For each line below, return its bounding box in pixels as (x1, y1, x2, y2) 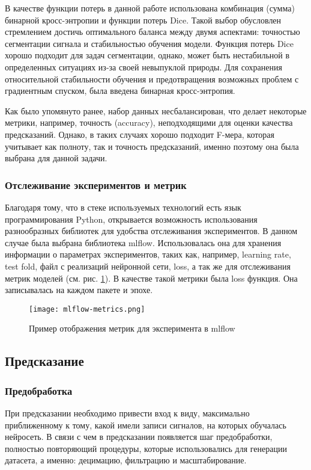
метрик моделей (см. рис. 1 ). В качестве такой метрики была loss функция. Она (5, 271, 298, 284)
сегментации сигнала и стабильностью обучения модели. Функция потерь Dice (5, 37, 294, 49)
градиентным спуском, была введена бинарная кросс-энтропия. (5, 84, 235, 97)
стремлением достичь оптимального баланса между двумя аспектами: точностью (5, 25, 300, 38)
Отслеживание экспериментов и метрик (5, 177, 187, 192)
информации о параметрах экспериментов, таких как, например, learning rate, (5, 248, 291, 261)
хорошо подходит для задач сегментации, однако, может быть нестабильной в (5, 49, 290, 61)
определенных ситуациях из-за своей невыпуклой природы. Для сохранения (5, 60, 282, 73)
